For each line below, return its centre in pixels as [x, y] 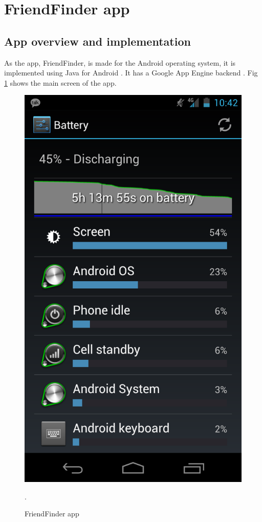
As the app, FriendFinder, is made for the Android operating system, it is [120, 62]
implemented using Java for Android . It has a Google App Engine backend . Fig [131, 73]
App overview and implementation [97, 41]
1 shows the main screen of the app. [60, 82]
